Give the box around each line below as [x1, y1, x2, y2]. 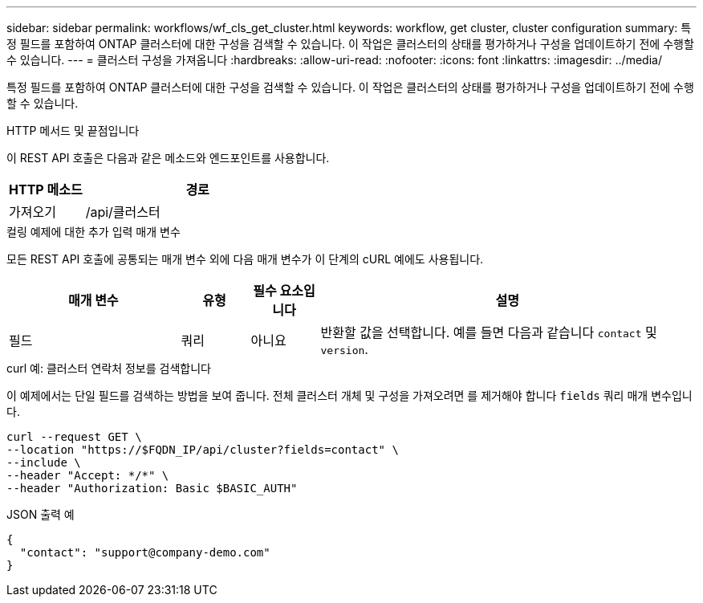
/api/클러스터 [85, 204, 161, 220]
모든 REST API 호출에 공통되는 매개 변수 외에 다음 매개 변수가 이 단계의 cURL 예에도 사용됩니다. [6, 252, 484, 266]
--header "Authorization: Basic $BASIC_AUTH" [6, 482, 298, 495]
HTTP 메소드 [9, 181, 83, 198]
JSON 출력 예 [6, 507, 75, 521]
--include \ [6, 456, 81, 469]
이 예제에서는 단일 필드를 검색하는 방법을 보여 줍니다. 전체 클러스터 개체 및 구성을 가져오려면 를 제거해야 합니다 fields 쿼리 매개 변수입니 [6, 389, 693, 402]
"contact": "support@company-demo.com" [19, 546, 270, 559]
